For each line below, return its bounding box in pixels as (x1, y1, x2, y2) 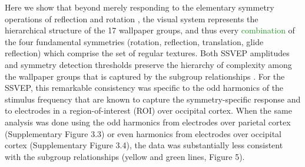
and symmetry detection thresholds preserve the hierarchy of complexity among (5, 58, 292, 70)
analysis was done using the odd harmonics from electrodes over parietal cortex (5, 115, 291, 128)
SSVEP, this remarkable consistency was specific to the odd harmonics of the (5, 81, 284, 94)
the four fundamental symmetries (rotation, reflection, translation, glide (5, 35, 264, 47)
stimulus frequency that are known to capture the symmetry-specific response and (5, 93, 301, 105)
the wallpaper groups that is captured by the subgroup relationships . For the (5, 70, 285, 82)
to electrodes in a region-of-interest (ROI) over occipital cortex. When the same (5, 104, 292, 117)
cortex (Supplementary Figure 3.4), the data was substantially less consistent (5, 139, 283, 151)
